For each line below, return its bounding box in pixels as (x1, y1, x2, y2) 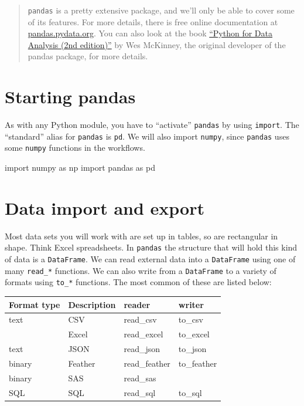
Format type (9, 298, 60, 310)
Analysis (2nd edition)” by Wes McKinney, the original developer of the (28, 38, 286, 50)
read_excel (124, 328, 163, 340)
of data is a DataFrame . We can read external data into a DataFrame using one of (5, 253, 296, 265)
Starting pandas (5, 84, 136, 109)
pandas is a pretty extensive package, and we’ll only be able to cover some (28, 4, 295, 16)
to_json (178, 343, 207, 355)
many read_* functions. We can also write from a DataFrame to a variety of (5, 264, 276, 276)
